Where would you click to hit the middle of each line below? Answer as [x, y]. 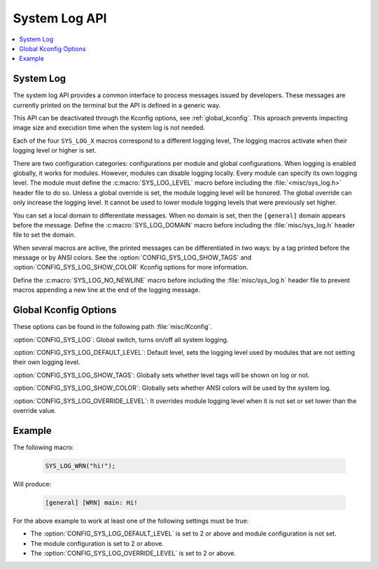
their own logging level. [47, 362]
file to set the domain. [44, 235]
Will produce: [32, 484]
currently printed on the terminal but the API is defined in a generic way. [117, 105]
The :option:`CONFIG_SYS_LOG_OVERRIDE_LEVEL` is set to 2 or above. [133, 553]
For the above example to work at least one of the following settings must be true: [131, 521]
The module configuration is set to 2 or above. [97, 543]
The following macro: [43, 447]
